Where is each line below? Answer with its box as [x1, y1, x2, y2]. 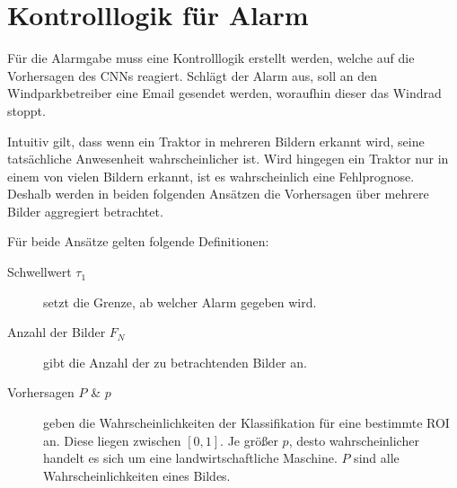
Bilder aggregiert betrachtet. [7, 201, 163, 220]
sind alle [354, 448, 400, 467]
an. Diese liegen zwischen [43, 430, 181, 449]
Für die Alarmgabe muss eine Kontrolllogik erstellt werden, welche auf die [7, 49, 415, 67]
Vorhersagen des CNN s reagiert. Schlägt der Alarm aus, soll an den [7, 66, 378, 84]
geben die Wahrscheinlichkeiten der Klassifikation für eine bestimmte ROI [43, 413, 450, 432]
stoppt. [7, 101, 46, 120]
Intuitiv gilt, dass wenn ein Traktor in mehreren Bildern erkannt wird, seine [7, 131, 425, 150]
